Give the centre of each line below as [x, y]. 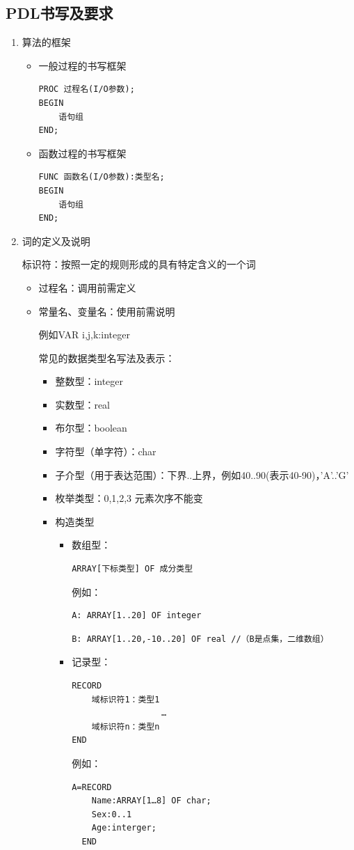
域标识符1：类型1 [126, 699]
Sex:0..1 [112, 814]
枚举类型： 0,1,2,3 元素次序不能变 [129, 498]
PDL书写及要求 [59, 13]
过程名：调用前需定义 [87, 287]
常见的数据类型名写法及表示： [107, 357]
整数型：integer [89, 381]
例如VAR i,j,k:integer [84, 335]
